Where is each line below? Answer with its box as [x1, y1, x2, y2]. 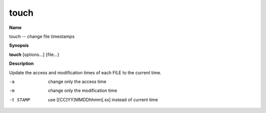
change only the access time [48, 79, 107, 85]
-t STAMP [9, 97, 31, 103]
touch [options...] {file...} [9, 52, 60, 57]
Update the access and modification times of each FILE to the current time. [9, 69, 162, 76]
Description [9, 60, 34, 66]
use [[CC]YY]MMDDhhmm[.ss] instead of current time [48, 96, 159, 103]
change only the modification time [48, 87, 118, 93]
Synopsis [9, 42, 29, 49]
